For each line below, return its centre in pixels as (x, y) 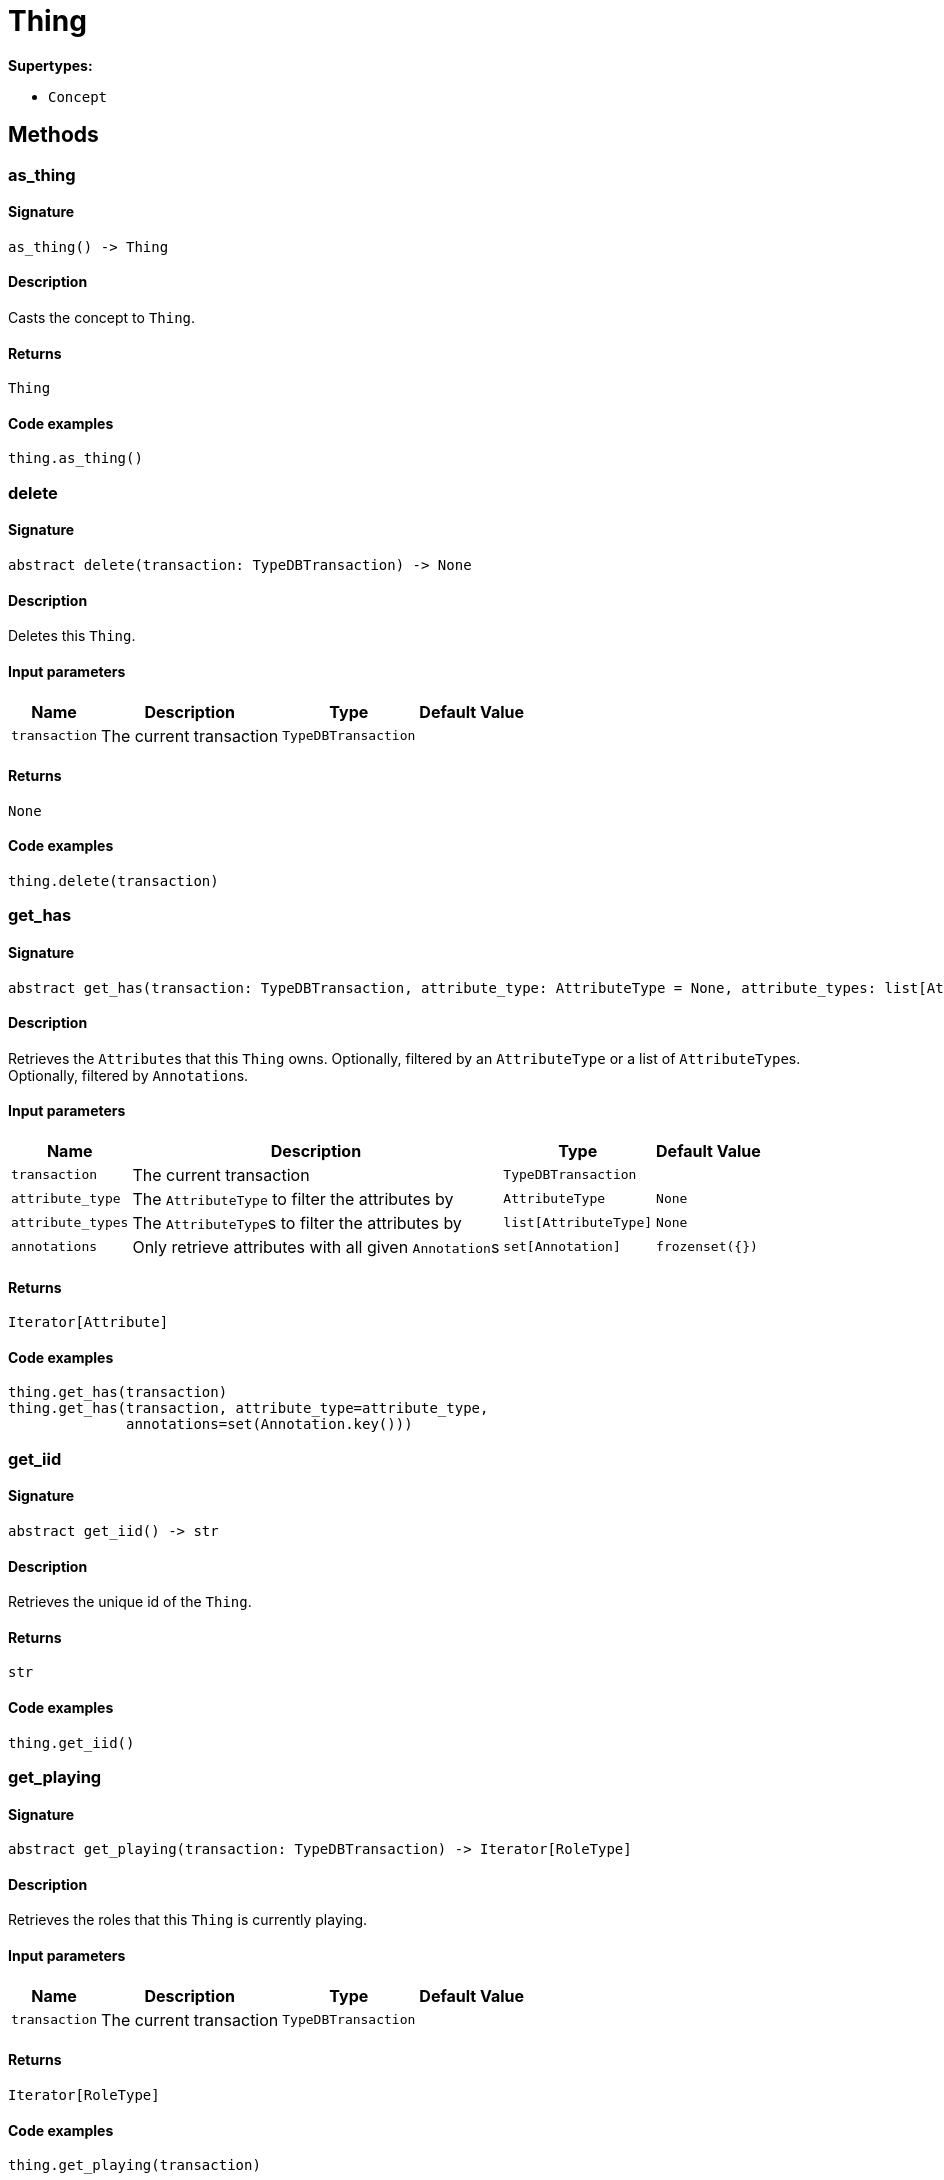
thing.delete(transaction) (113, 880)
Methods (53, 135)
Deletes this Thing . (72, 636)
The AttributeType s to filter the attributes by (297, 1222)
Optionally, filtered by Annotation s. (128, 1075)
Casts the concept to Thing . (102, 318)
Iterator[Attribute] (88, 1322)
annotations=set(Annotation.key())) (269, 1424)
